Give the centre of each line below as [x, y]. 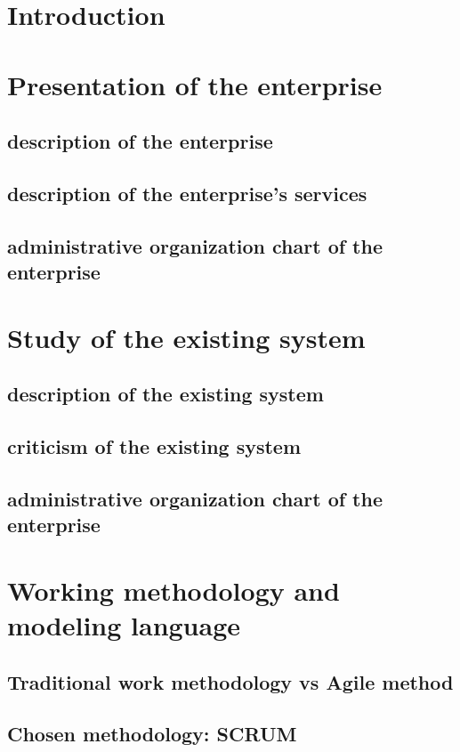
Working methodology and [174, 590]
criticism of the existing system [154, 446]
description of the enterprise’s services [187, 193]
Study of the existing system [186, 337]
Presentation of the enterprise [195, 84]
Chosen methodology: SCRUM [152, 734]
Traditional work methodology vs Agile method [230, 681]
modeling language [124, 624]
